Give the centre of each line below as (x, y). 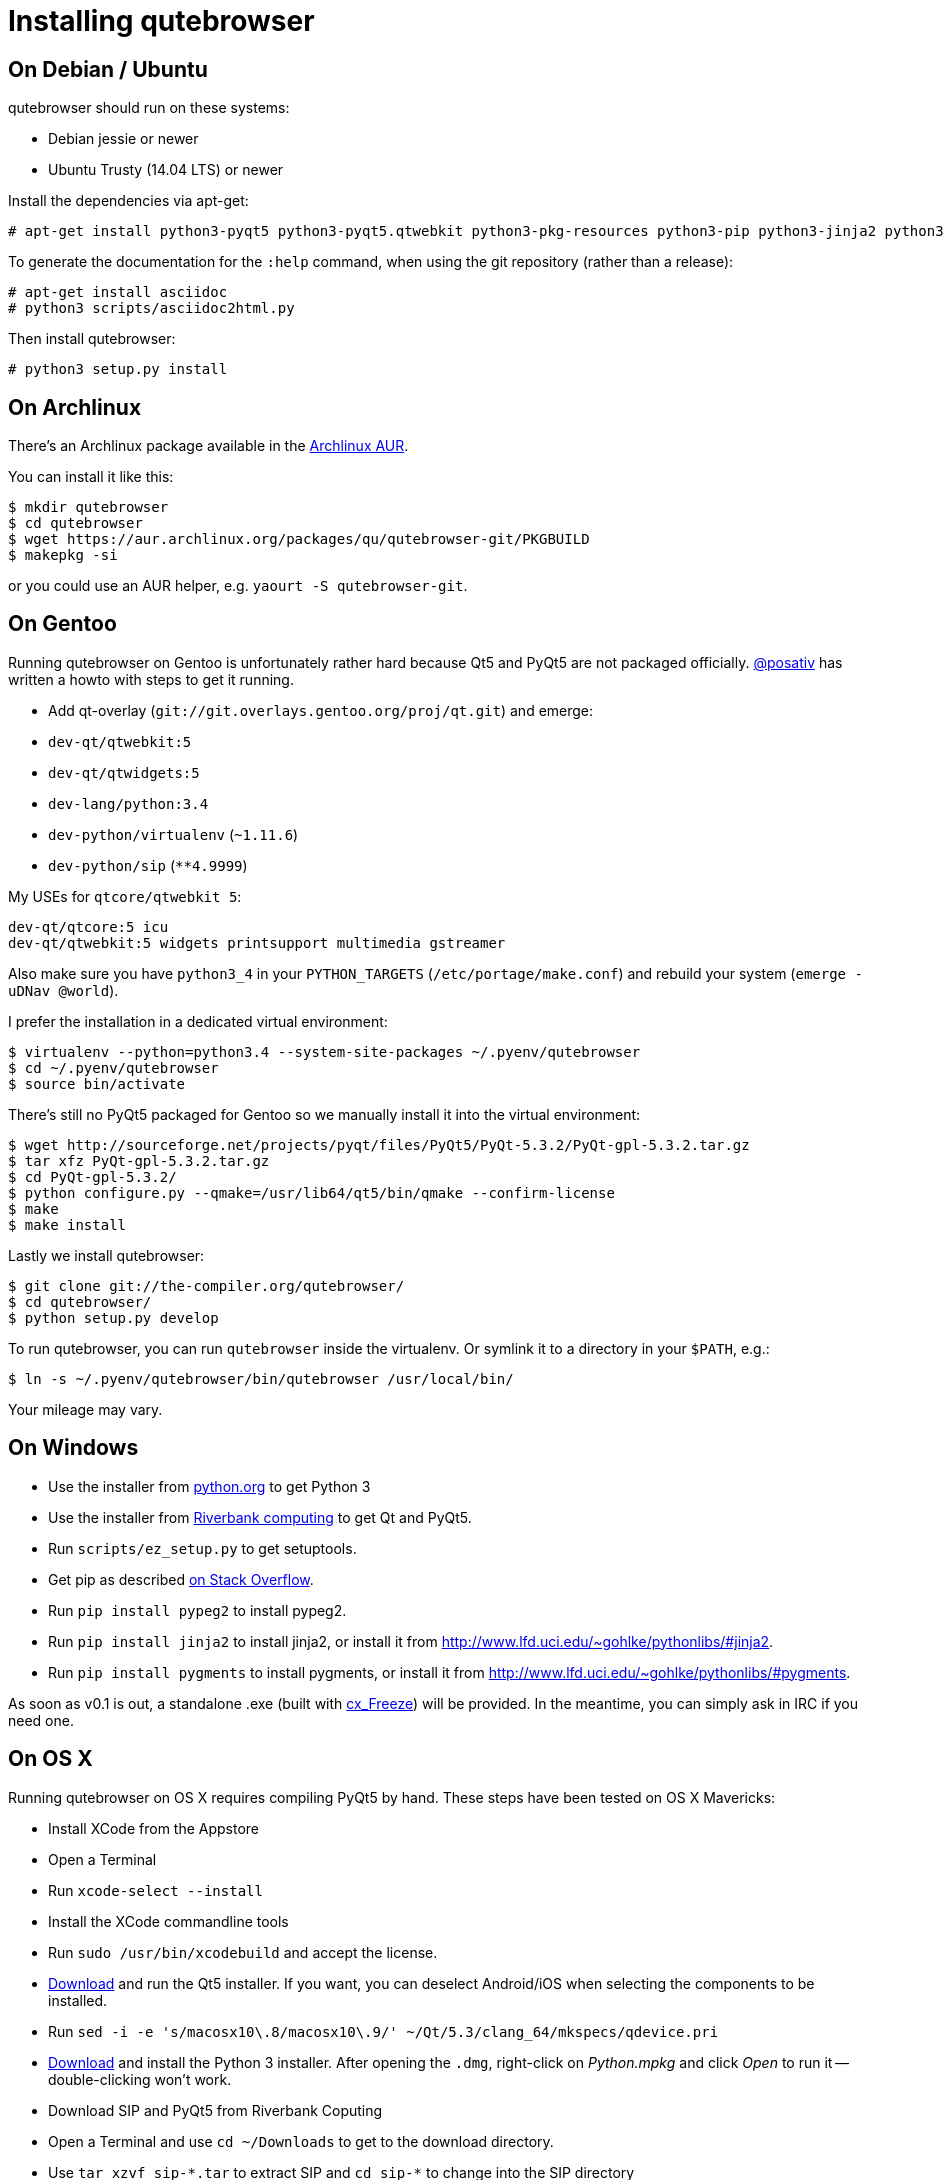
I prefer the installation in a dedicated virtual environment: (198, 1021)
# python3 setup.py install (118, 369)
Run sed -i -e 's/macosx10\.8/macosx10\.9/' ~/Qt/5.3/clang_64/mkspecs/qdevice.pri (383, 2031)
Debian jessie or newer (123, 139)
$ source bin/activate (97, 1083)
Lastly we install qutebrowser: (106, 1255)
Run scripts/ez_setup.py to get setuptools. (202, 1548)
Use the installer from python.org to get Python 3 (209, 1486)
